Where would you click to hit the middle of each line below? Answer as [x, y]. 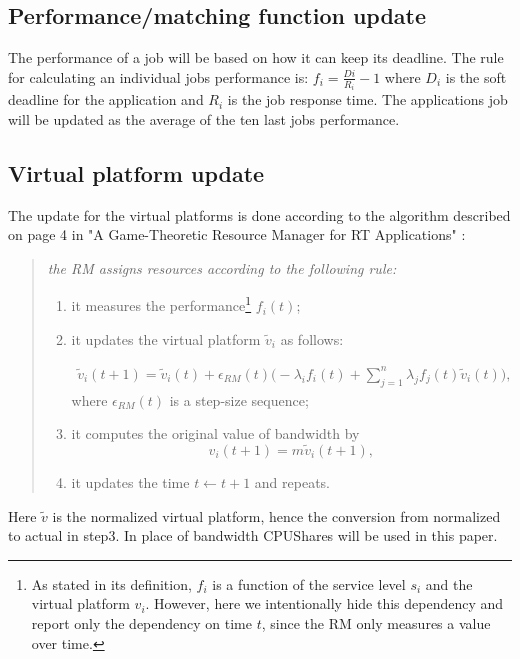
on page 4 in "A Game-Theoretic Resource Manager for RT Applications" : [237, 234]
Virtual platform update [136, 172]
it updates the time [130, 482]
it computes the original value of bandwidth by [215, 433]
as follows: [312, 338]
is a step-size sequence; [239, 399]
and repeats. [292, 482]
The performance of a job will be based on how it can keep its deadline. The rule [256, 57]
